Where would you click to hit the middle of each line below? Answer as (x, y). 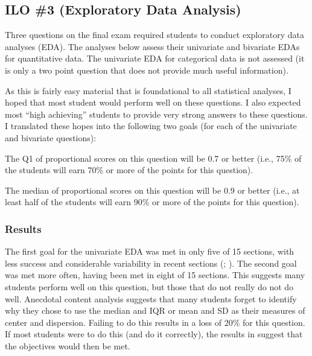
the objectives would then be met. (68, 345)
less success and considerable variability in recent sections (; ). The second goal (151, 263)
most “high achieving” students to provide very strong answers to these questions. (156, 114)
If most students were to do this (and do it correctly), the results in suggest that (154, 334)
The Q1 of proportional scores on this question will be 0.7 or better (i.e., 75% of (153, 158)
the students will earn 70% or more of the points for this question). (129, 170)
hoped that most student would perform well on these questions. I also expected (153, 102)
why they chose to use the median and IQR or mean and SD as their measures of (155, 310)
